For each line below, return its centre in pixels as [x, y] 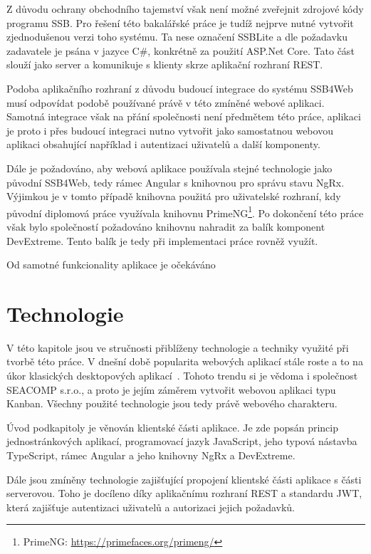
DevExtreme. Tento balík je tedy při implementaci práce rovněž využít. [162, 240]
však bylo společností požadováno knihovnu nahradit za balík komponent [166, 226]
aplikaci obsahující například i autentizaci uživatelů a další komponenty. [163, 144]
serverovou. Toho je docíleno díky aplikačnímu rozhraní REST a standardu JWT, [184, 493]
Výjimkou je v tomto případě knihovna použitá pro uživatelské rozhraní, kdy [174, 196]
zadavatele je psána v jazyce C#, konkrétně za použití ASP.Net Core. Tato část [181, 50]
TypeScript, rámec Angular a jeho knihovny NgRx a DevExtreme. [151, 455]
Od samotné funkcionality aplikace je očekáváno [111, 265]
